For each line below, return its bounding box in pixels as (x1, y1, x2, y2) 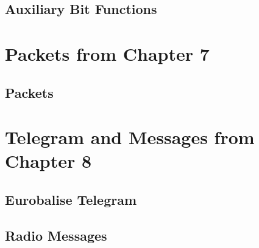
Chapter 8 (5, 148, 92, 173)
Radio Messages (5, 226, 107, 244)
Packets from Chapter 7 (5, 41, 210, 66)
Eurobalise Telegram (5, 190, 137, 208)
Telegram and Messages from (5, 125, 255, 150)
